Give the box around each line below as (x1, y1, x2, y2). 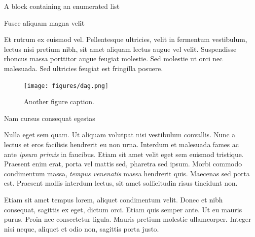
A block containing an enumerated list (4, 1, 120, 11)
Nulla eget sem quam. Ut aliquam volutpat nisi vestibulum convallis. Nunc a (4, 129, 235, 140)
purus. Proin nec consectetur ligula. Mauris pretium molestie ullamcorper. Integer (4, 214, 251, 224)
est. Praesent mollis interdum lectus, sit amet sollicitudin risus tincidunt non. (4, 178, 238, 188)
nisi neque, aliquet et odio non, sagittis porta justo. (4, 223, 159, 234)
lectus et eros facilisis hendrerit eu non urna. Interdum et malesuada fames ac (4, 139, 239, 149)
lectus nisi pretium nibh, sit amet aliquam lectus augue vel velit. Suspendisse (4, 43, 237, 54)
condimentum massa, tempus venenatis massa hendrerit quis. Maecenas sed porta (4, 168, 250, 178)
